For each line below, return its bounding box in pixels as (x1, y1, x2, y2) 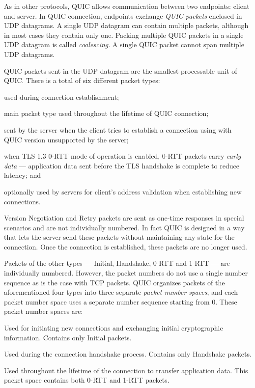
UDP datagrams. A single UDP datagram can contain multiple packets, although (4, 20, 249, 30)
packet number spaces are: (4, 306, 83, 316)
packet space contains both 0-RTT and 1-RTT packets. (4, 375, 170, 385)
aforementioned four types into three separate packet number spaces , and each (4, 287, 238, 297)
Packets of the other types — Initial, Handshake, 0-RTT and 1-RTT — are (4, 258, 230, 268)
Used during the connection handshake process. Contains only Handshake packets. (4, 349, 252, 359)
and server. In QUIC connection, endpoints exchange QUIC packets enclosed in (4, 10, 242, 21)
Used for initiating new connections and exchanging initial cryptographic (4, 323, 223, 333)
